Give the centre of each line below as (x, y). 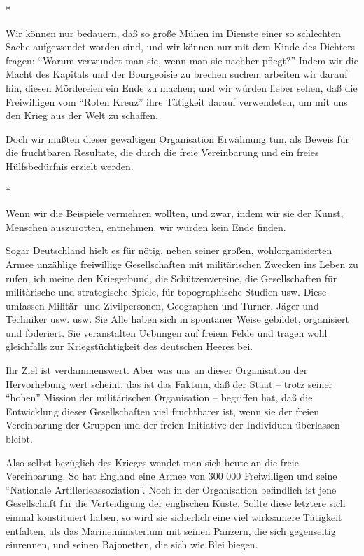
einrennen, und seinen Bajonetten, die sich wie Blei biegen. (132, 544)
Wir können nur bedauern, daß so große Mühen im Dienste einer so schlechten (174, 33)
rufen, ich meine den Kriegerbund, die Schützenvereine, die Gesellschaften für (171, 278)
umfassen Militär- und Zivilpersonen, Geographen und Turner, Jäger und (162, 305)
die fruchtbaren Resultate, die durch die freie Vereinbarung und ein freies (162, 152)
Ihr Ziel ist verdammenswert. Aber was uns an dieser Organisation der (157, 370)
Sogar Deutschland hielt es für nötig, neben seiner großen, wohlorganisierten (169, 250)
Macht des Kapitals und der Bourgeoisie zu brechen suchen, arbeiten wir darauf (177, 74)
